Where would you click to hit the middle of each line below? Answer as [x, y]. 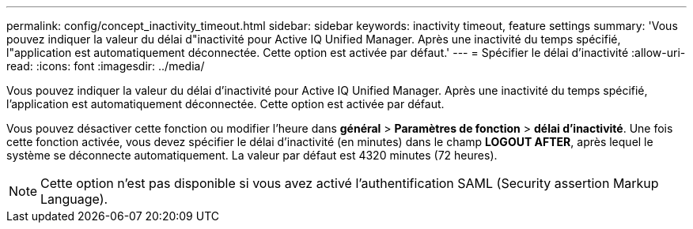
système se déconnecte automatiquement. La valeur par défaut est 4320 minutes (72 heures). [252, 155]
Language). [74, 199]
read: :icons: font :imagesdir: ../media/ [106, 66]
